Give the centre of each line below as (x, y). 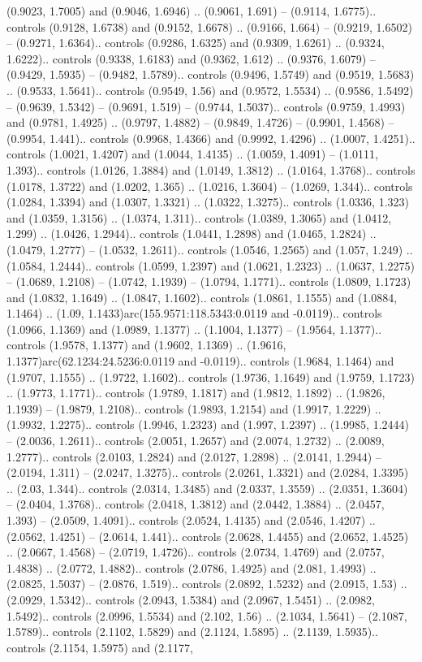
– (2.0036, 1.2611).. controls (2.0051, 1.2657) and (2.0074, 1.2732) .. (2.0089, (196, 441)
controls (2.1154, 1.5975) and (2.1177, (100, 647)
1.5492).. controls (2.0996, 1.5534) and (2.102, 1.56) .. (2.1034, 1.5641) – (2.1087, (207, 615)
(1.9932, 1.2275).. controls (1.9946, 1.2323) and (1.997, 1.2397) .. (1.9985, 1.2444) (208, 424)
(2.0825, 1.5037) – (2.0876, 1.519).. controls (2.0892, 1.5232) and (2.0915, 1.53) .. (207, 584)
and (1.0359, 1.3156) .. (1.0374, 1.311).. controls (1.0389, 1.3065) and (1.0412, (199, 217)
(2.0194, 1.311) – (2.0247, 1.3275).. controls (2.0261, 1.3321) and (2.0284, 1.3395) (208, 472)
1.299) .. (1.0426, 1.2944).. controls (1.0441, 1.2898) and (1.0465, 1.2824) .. (192, 234)
